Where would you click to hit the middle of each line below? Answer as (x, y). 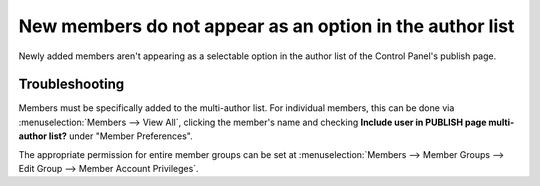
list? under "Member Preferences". (121, 136)
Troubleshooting (71, 84)
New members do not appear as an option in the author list (266, 26)
